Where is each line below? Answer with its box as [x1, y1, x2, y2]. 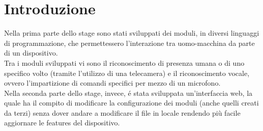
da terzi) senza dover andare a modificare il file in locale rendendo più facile [4, 107, 241, 118]
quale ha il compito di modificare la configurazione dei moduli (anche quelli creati [4, 97, 259, 108]
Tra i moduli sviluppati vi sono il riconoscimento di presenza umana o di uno [4, 57, 245, 68]
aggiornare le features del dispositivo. [4, 117, 120, 128]
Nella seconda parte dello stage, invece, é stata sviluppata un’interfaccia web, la [4, 87, 253, 98]
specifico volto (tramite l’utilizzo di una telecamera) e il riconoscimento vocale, [4, 67, 250, 78]
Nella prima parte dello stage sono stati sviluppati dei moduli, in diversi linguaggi [4, 28, 259, 38]
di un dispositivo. [4, 47, 58, 58]
